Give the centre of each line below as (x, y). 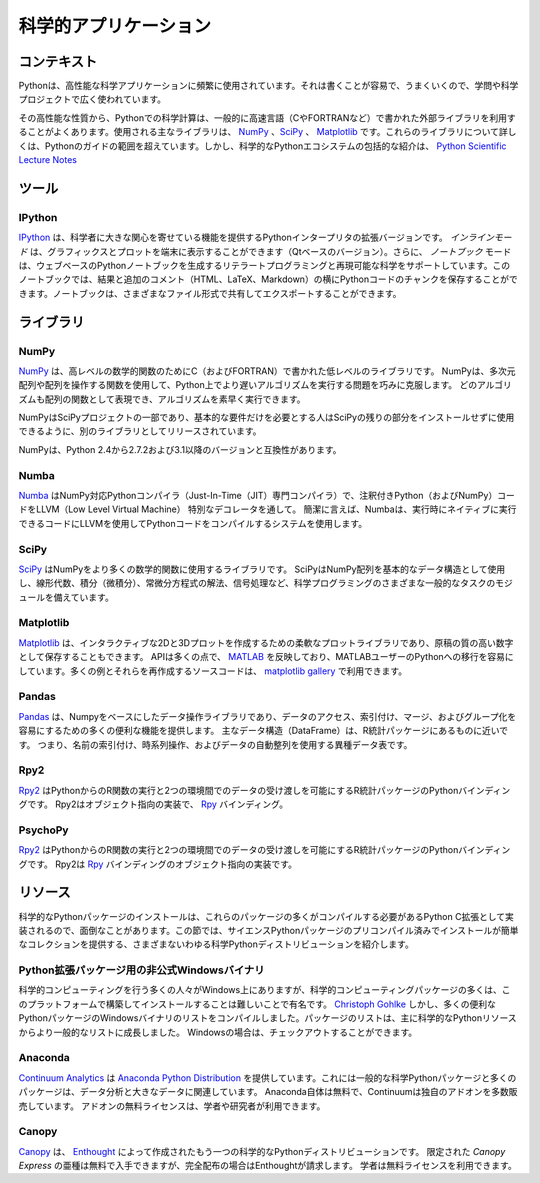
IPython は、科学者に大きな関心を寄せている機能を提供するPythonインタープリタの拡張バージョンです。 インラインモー (265, 237)
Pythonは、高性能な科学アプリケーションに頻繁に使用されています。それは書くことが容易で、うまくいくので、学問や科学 (268, 86)
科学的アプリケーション (115, 26)
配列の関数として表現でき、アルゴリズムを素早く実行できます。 (175, 399)
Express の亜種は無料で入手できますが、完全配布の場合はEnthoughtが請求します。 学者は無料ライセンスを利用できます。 (267, 1166)
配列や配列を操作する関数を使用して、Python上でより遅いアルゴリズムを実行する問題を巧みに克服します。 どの (248, 385)
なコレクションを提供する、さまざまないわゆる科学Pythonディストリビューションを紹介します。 (216, 944)
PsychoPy (43, 830)
